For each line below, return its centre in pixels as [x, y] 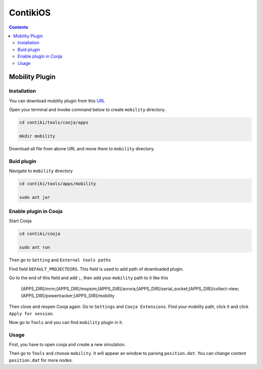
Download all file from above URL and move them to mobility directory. [82, 148]
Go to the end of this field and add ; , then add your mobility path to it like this [89, 278]
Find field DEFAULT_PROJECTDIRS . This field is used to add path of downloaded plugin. [96, 269]
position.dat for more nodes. [41, 360]
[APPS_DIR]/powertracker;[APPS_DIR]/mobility [68, 295]
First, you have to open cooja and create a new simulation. [67, 345]
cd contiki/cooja [40, 234]
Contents [19, 27]
